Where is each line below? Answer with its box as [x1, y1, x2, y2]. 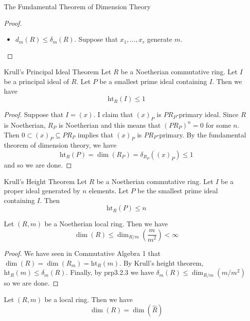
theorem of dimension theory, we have [4, 140, 117, 150]
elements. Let [89, 186, 129, 196]
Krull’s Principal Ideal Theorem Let [4, 67, 111, 77]
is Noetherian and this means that [58, 119, 161, 130]
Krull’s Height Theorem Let [4, 176, 87, 186]
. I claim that [93, 109, 133, 119]
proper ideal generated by [4, 186, 80, 196]
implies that [77, 129, 114, 139]
